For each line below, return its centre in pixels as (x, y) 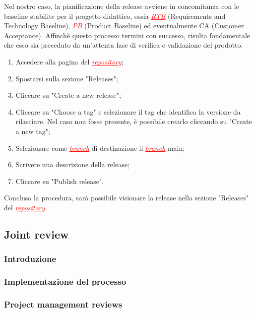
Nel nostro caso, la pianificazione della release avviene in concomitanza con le (122, 6)
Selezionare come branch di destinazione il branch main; (100, 148)
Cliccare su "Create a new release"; (68, 95)
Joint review (36, 234)
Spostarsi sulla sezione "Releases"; (67, 78)
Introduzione (30, 259)
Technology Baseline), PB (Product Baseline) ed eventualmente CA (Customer (124, 26)
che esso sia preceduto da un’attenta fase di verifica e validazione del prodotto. (124, 45)
